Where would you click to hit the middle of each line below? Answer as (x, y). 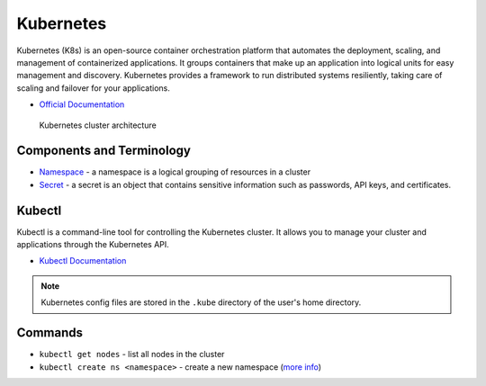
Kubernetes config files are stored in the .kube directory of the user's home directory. (201, 302)
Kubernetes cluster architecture (98, 125)
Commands (50, 333)
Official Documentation (82, 104)
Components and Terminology (103, 151)
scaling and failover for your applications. (93, 88)
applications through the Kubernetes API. (93, 245)
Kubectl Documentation (83, 261)
